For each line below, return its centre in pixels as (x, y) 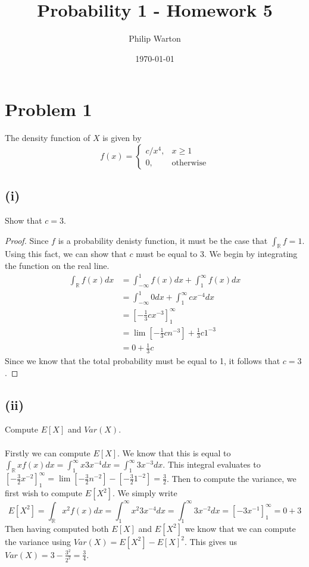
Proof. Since (27, 240)
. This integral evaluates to (212, 464)
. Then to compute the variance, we (231, 478)
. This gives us (211, 541)
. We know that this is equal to (174, 452)
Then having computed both (57, 528)
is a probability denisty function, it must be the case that (163, 240)
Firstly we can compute (48, 452)
